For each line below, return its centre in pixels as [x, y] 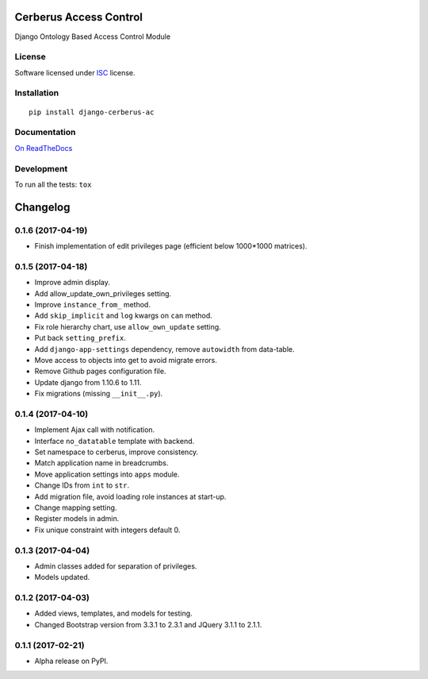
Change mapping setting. [76, 507]
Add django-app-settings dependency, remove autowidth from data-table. [164, 349]
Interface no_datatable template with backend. [115, 441]
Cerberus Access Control [78, 17]
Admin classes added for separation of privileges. [116, 566]
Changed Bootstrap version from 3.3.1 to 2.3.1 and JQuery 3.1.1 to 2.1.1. [148, 624]
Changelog [42, 207]
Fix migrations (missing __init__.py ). [99, 394]
